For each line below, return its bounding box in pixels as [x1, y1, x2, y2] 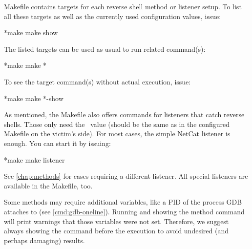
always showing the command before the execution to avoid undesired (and [4, 226, 229, 236]
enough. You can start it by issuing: [4, 138, 111, 148]
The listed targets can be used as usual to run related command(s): [4, 43, 206, 54]
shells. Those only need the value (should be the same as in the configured [4, 119, 230, 129]
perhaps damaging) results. [4, 235, 85, 245]
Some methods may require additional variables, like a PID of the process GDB [4, 197, 242, 207]
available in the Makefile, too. [4, 180, 93, 190]
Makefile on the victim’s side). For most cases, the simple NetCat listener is [4, 128, 231, 139]
